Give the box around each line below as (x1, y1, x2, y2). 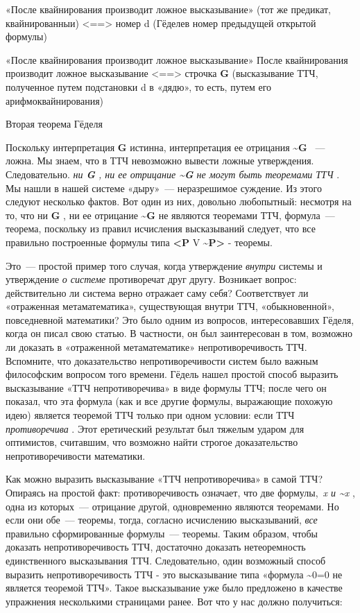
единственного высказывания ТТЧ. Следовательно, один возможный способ (6, 553, 326, 567)
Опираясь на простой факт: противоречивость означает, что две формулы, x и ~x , (6, 485, 355, 499)
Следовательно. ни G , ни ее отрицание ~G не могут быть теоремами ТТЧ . (6, 166, 340, 181)
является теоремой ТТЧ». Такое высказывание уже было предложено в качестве (6, 580, 343, 595)
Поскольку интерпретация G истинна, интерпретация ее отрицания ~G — (6, 139, 325, 154)
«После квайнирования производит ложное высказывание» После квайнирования (6, 52, 348, 67)
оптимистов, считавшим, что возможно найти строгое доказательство (6, 435, 298, 449)
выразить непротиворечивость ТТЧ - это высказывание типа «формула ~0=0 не (6, 567, 343, 581)
